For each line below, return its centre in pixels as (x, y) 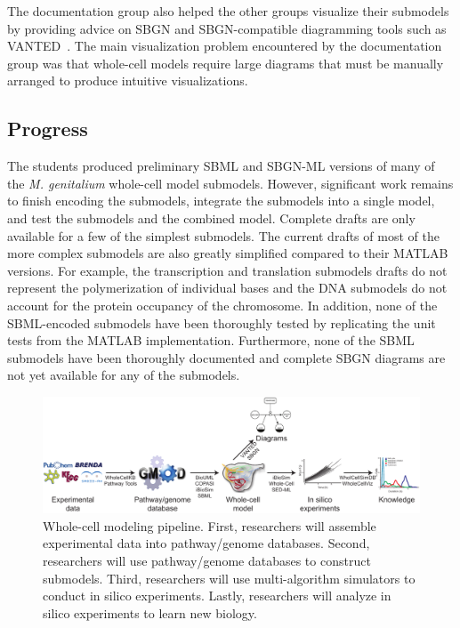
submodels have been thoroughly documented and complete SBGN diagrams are (226, 357)
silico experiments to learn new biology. (150, 612)
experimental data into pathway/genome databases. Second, (206, 543)
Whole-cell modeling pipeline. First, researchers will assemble (210, 525)
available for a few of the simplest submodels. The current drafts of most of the (223, 235)
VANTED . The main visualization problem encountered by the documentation (225, 46)
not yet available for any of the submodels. (124, 375)
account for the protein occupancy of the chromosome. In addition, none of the (222, 305)
